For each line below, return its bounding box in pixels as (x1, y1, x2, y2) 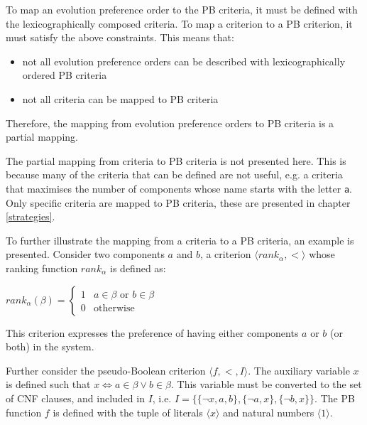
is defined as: (110, 260, 166, 275)
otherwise (93, 303, 135, 313)
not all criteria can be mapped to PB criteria (22, 91, 219, 106)
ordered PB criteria (22, 68, 107, 82)
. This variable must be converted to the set (171, 377, 362, 392)
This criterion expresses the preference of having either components (6, 325, 299, 340)
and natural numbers (223, 404, 314, 419)
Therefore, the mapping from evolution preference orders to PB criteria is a (6, 115, 334, 130)
